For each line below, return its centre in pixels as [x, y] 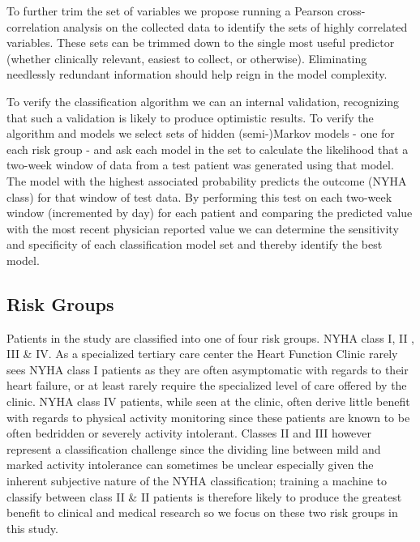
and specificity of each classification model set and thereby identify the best [195, 244]
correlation [33, 26]
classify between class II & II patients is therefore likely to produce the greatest [204, 496]
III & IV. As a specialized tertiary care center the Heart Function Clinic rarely [202, 354]
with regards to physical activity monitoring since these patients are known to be [208, 417]
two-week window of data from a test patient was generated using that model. [200, 165]
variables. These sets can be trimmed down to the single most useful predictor [201, 43]
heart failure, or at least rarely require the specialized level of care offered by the [207, 385]
